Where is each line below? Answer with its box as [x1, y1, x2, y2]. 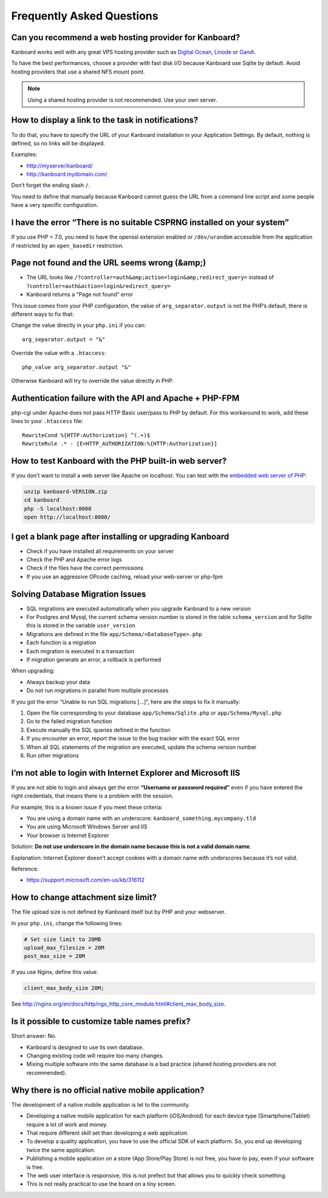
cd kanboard [24, 497, 60, 503]
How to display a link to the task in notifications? [11, 115, 199, 125]
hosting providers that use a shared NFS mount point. [11, 68, 145, 75]
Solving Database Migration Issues [11, 589, 146, 599]
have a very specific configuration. [11, 201, 98, 209]
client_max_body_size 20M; [24, 985, 104, 992]
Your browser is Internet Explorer [26, 832, 109, 839]
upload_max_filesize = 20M [24, 944, 104, 951]
